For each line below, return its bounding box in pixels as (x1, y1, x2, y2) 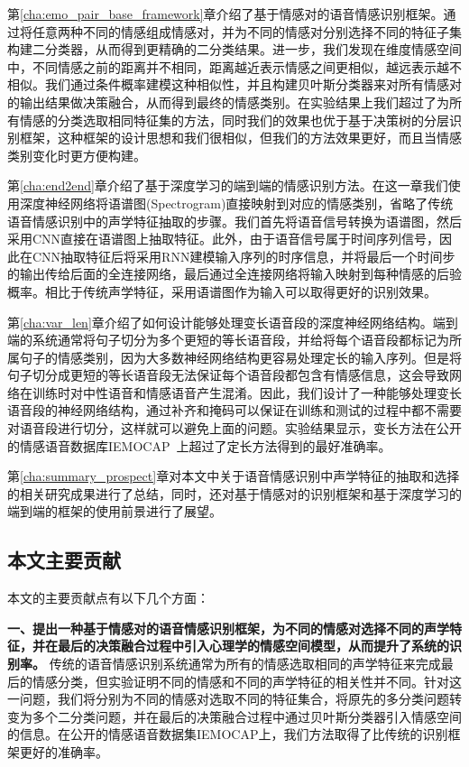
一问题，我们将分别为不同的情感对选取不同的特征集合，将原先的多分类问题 (7, 689, 449, 708)
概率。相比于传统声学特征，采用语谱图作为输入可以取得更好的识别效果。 (7, 282, 437, 300)
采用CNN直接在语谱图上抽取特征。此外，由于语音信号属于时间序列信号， (7, 229, 440, 248)
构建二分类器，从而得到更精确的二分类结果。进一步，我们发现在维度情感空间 (7, 40, 462, 59)
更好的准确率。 (19, 742, 108, 761)
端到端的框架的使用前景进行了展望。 (7, 502, 222, 521)
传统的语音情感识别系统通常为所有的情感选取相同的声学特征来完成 (49, 654, 441, 673)
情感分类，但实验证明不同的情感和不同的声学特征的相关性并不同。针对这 (32, 671, 462, 690)
